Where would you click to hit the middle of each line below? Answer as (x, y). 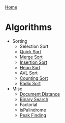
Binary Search (34, 99)
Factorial (29, 105)
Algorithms (29, 27)
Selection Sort (34, 46)
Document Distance (40, 94)
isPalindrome (33, 110)
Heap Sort (30, 67)
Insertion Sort (33, 62)
